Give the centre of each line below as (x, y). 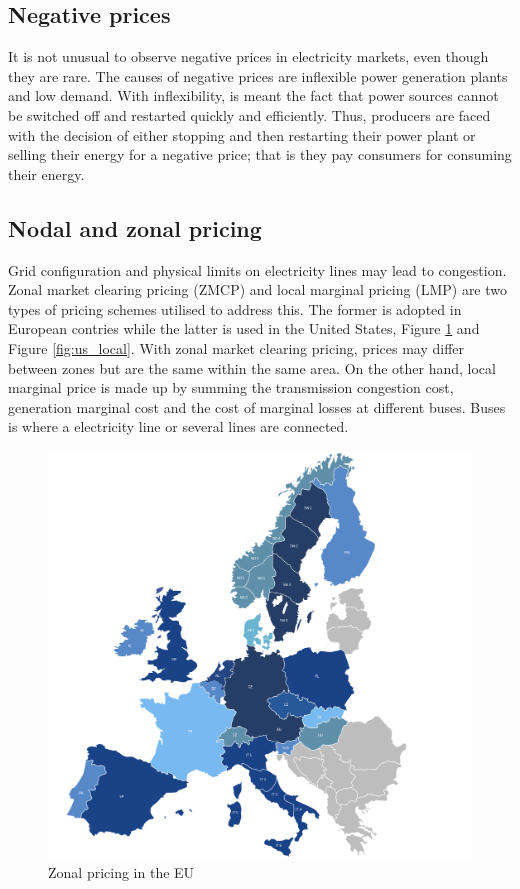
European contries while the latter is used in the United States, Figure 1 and (244, 328)
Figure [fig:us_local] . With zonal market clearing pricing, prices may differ (236, 347)
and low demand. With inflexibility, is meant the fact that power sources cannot (253, 95)
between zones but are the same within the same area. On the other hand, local (252, 367)
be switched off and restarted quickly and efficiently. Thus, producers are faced (249, 114)
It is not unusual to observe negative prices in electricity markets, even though (248, 56)
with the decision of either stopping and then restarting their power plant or (242, 134)
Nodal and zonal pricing (135, 227)
